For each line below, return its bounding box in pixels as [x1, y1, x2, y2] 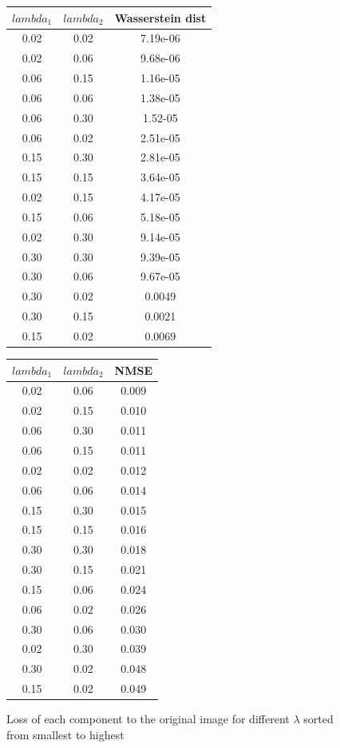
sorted [303, 710, 334, 727]
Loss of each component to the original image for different [6, 710, 290, 727]
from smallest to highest [6, 726, 125, 742]
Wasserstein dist [114, 9, 207, 26]
